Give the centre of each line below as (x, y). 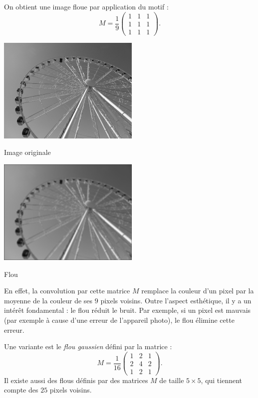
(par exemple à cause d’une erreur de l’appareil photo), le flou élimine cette (119, 320)
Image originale (27, 152)
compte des (21, 390)
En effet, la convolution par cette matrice (67, 291)
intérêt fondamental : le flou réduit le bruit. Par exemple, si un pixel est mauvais (128, 310)
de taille (172, 380)
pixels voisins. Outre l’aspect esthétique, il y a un (176, 300)
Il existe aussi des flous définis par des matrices (76, 380)
